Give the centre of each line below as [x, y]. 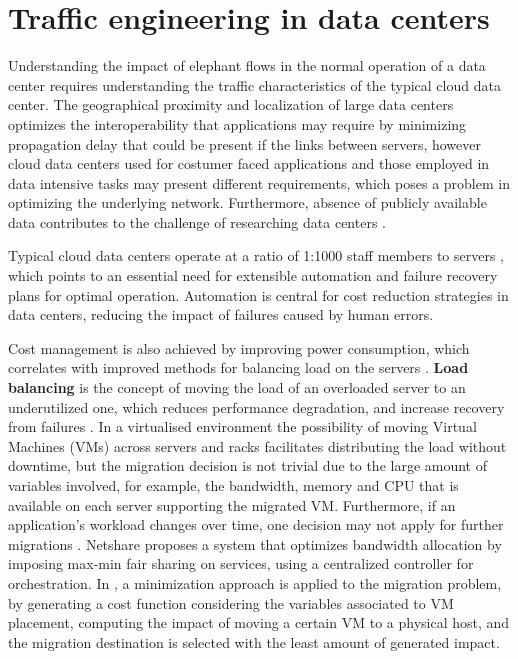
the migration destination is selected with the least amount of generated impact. [254, 641]
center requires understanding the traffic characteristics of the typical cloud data [254, 84]
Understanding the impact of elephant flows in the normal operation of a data [247, 65]
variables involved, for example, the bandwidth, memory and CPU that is [233, 485]
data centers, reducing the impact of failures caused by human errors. [221, 314]
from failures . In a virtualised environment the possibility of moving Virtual [242, 426]
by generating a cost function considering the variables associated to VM [231, 602]
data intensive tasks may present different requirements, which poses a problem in [259, 182]
